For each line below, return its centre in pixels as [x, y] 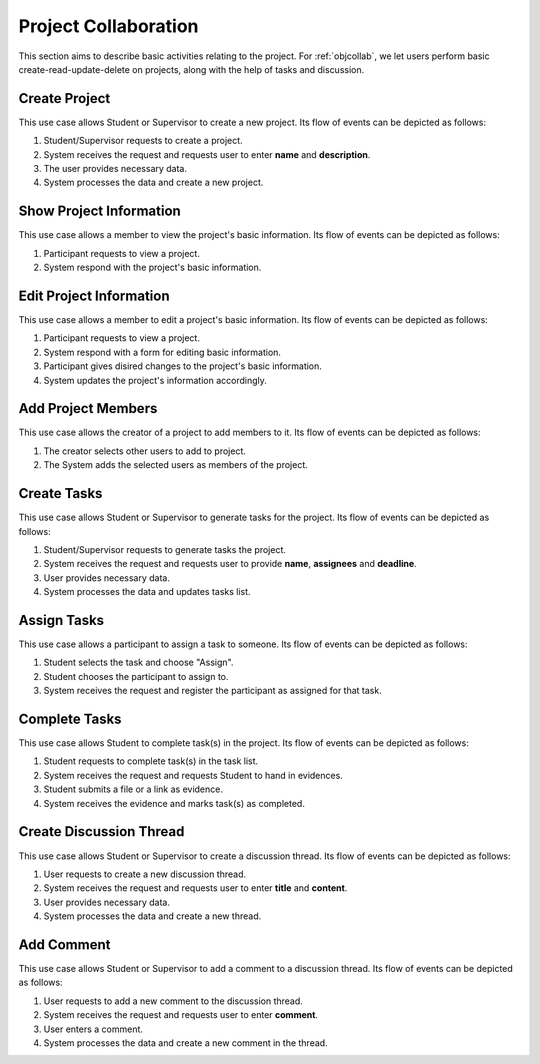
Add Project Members [88, 408]
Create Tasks [60, 493]
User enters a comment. [93, 1029]
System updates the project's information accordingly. [155, 380]
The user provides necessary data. [115, 169]
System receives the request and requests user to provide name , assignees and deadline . [230, 564]
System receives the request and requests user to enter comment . [181, 1015]
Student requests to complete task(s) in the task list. [151, 761]
